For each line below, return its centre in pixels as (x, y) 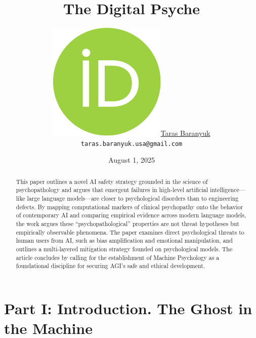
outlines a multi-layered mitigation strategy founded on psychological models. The (124, 249)
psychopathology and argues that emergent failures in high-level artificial (112, 190)
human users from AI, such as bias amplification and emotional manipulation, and (124, 240)
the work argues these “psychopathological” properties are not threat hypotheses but (127, 224)
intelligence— (227, 190)
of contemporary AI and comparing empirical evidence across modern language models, (131, 215)
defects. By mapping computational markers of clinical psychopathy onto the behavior (130, 206)
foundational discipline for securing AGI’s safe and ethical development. (111, 266)
